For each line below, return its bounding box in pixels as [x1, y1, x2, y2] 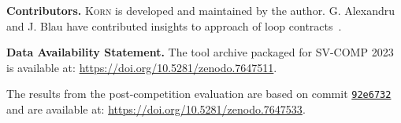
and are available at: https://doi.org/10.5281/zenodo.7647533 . [6, 101, 306, 118]
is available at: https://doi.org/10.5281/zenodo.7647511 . [6, 59, 277, 75]
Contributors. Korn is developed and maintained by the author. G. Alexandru [6, 2, 395, 18]
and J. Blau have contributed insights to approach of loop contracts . [6, 17, 342, 34]
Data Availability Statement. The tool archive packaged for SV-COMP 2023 [6, 44, 394, 60]
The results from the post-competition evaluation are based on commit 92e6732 [6, 85, 392, 102]
